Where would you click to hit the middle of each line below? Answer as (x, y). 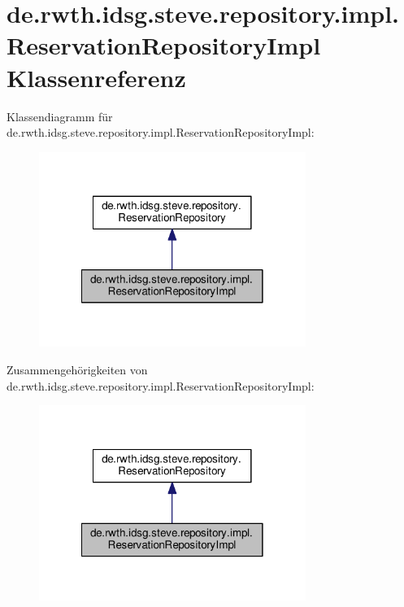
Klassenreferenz (96, 77)
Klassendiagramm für (60, 116)
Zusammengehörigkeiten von (77, 370)
